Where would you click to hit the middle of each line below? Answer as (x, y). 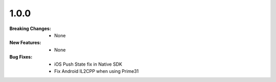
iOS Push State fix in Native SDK (88, 64)
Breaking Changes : (30, 29)
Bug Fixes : (21, 57)
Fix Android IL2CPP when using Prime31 (97, 71)
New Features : (25, 43)
